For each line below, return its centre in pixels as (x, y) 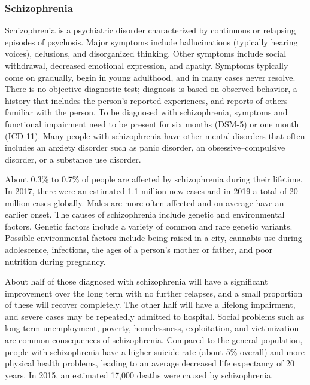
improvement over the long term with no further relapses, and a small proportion (154, 293)
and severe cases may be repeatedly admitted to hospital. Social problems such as (155, 316)
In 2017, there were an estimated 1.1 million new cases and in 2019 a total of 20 (151, 190)
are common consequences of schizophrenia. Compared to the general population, (154, 340)
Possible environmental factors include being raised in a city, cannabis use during (154, 238)
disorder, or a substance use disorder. (73, 159)
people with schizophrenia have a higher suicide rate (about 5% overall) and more (155, 351)
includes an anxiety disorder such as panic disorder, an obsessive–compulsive (145, 147)
